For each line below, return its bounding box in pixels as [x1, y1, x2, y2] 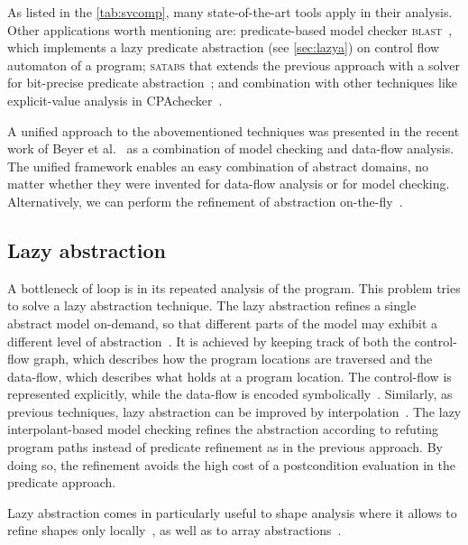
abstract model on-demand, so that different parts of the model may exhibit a [7, 313, 438, 332]
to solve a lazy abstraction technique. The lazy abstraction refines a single [7, 296, 417, 315]
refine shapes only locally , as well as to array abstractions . [7, 521, 342, 540]
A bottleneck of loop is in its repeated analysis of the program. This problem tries [7, 278, 461, 297]
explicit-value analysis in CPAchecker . [7, 90, 223, 109]
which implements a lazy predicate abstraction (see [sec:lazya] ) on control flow [7, 38, 440, 57]
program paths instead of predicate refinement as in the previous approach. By [7, 438, 443, 457]
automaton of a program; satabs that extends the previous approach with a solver [7, 55, 460, 74]
